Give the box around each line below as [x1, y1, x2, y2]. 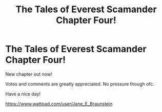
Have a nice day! [5, 91, 41, 97]
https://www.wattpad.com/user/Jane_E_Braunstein [5, 101, 113, 107]
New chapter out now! [5, 71, 52, 77]
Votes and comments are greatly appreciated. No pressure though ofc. [5, 81, 155, 87]
